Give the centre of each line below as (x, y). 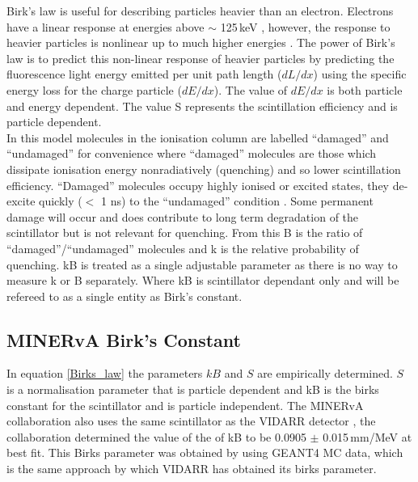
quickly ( (61, 201)
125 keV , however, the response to (305, 26)
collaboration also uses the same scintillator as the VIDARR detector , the (191, 421)
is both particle (365, 89)
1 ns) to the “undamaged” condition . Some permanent (237, 201)
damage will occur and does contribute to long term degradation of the (183, 216)
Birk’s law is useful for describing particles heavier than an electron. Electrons (200, 11)
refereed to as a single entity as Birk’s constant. (125, 296)
